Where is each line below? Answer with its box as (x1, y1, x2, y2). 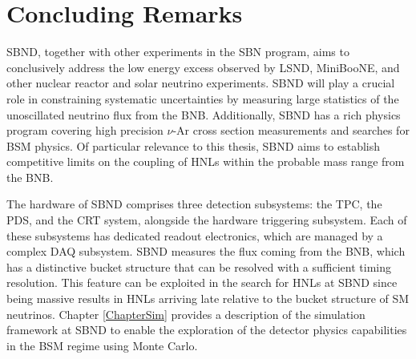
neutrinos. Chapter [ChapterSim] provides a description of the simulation (6, 305, 366, 322)
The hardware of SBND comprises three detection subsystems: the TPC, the (6, 196, 382, 212)
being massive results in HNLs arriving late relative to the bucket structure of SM (6, 290, 410, 307)
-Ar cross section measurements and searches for (172, 122, 410, 139)
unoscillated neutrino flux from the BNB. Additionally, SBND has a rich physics (6, 106, 401, 123)
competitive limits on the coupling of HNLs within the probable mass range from (6, 153, 405, 170)
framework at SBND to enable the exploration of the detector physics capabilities (6, 321, 407, 338)
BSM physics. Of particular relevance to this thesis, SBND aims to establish (6, 137, 381, 154)
